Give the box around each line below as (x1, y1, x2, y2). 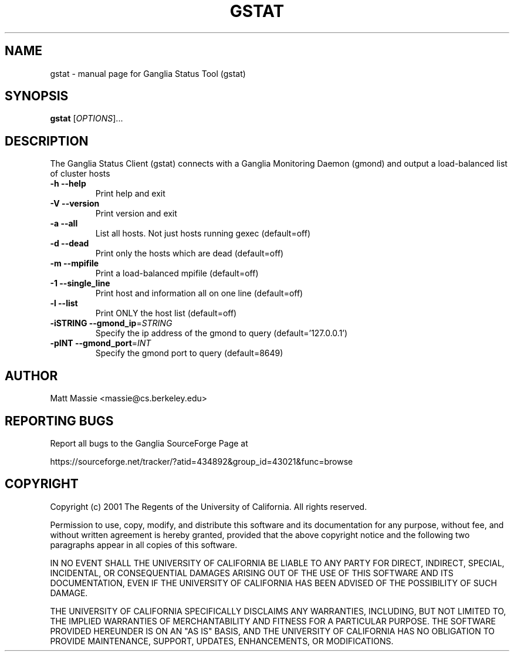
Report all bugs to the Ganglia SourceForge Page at (50, 438, 248, 448)
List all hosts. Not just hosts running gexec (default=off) (95, 228, 311, 239)
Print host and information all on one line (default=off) (95, 288, 303, 299)
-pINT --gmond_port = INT (50, 338, 151, 349)
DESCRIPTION (5, 133, 89, 148)
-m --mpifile (50, 258, 99, 269)
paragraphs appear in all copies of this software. (50, 539, 238, 550)
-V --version (50, 198, 100, 209)
